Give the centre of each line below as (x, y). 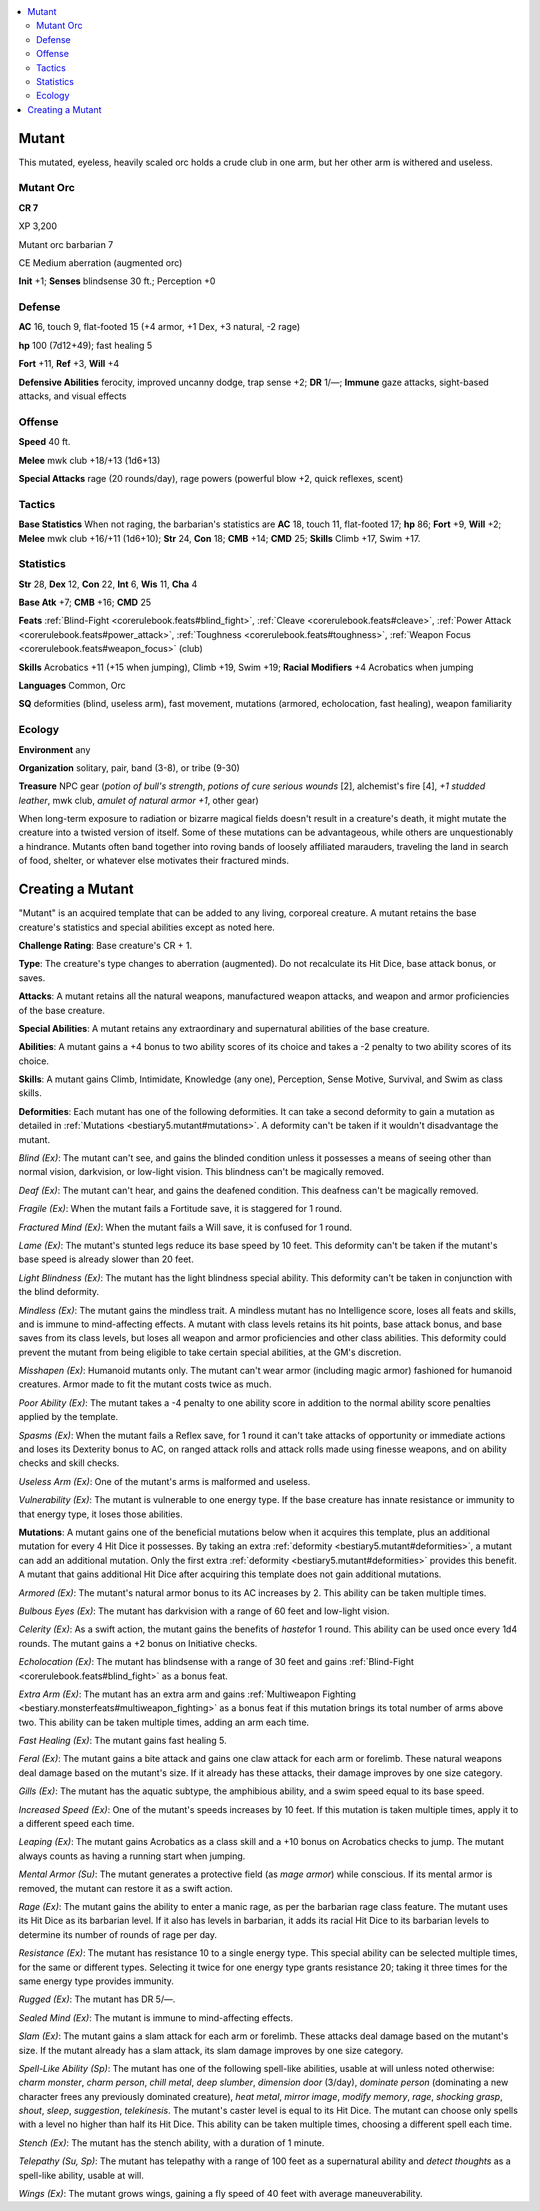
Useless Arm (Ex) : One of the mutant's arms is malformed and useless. (164, 1481)
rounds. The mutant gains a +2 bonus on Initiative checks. (138, 1643)
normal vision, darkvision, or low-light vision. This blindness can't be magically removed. (201, 1172)
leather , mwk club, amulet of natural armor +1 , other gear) (138, 800)
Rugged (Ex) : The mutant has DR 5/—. (97, 1999)
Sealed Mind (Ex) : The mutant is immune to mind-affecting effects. (156, 2017)
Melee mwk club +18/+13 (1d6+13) (89, 460)
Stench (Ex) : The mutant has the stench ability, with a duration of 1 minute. (171, 2142)
